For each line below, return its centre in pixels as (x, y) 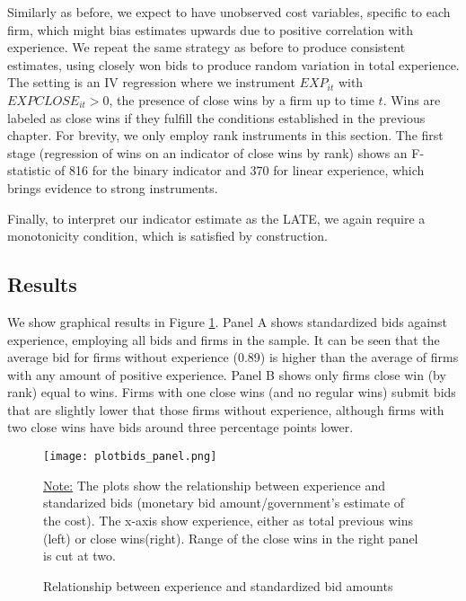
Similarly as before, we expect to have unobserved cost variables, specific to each (229, 12)
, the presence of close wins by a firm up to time (242, 99)
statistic (29, 170)
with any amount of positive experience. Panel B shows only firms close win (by (227, 374)
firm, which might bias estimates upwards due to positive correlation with (211, 29)
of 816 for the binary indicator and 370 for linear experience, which (240, 170)
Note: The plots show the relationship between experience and (215, 485)
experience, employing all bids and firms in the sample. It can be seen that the (224, 339)
